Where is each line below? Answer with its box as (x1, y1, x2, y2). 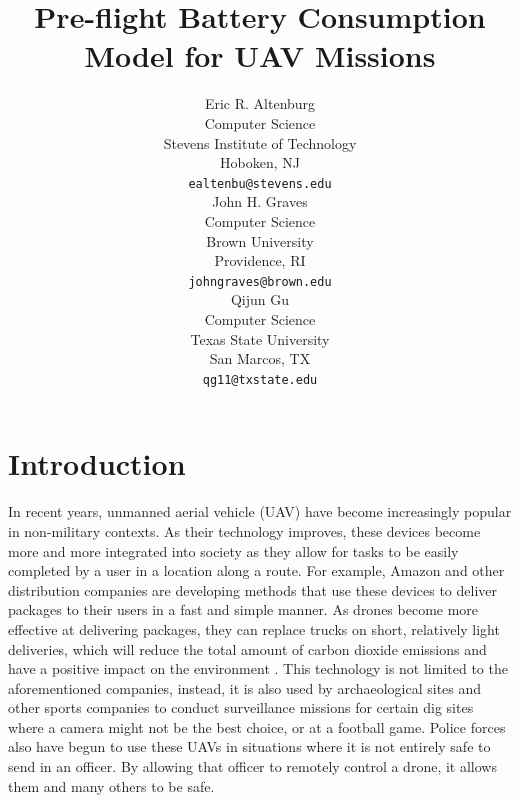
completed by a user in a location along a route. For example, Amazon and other (8, 560, 505, 581)
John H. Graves (212, 191, 308, 212)
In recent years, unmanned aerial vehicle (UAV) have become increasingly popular (8, 501, 512, 522)
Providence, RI (214, 250, 306, 271)
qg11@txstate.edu (202, 372, 318, 387)
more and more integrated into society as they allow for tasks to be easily (8, 540, 459, 561)
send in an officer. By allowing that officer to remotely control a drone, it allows (8, 756, 497, 777)
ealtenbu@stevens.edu (188, 176, 332, 191)
